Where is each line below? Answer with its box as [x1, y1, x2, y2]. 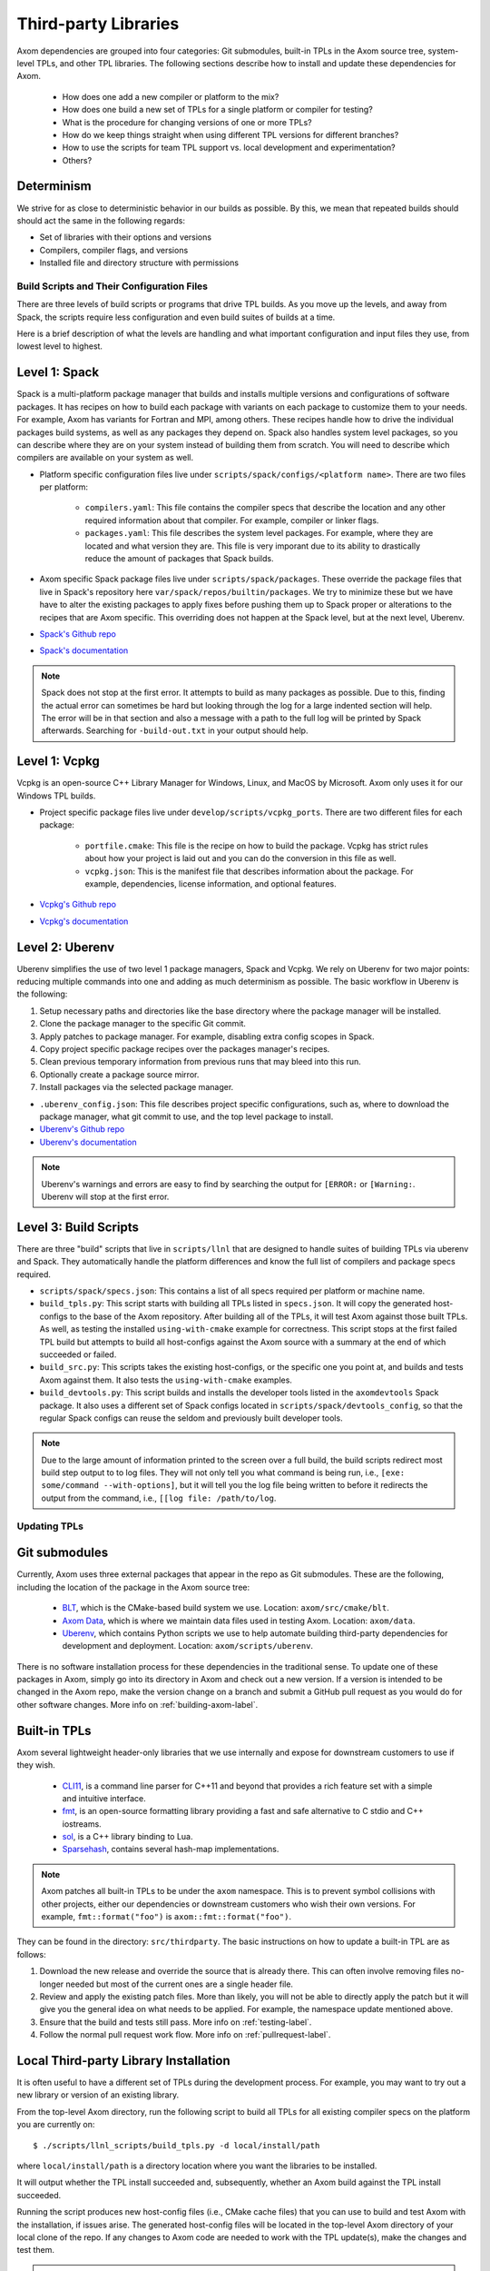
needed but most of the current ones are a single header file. [65, 1978, 294, 1989]
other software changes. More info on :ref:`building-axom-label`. [16, 1699, 259, 1710]
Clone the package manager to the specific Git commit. [39, 1018, 247, 1029]
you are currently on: [16, 2119, 95, 2130]
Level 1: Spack [16, 364, 100, 381]
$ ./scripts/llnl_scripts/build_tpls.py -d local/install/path [33, 2140, 320, 2150]
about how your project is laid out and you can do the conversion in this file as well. [84, 853, 397, 864]
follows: [16, 1949, 46, 1959]
